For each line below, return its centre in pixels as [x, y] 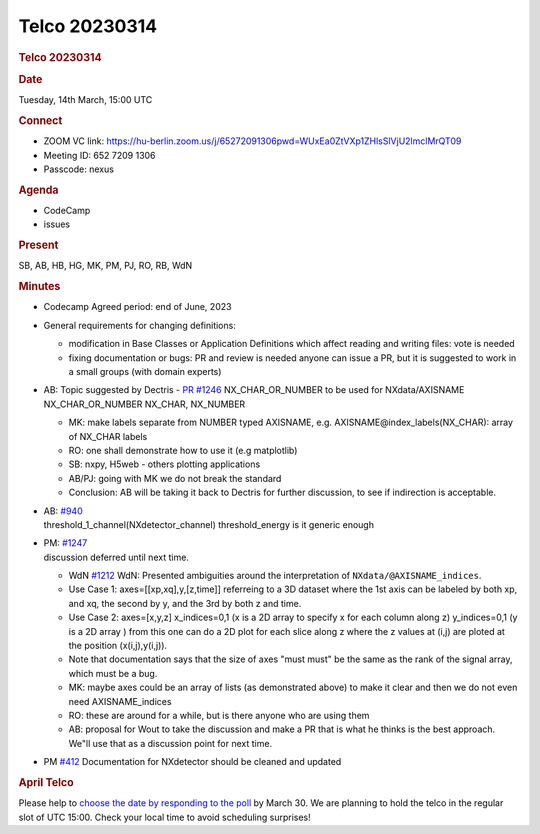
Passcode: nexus [79, 169]
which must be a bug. [113, 673]
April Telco [46, 782]
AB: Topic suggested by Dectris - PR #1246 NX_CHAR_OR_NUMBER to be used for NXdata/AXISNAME [254, 390]
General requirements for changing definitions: [140, 325]
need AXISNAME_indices [120, 701]
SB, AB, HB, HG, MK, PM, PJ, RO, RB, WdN [105, 266]
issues [56, 224]
